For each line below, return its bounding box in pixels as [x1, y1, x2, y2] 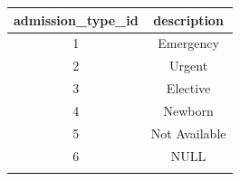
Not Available [150, 123, 226, 142]
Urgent [169, 56, 208, 75]
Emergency [158, 33, 219, 52]
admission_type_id [14, 10, 139, 29]
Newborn [163, 100, 214, 119]
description [153, 10, 224, 29]
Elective [166, 79, 211, 98]
